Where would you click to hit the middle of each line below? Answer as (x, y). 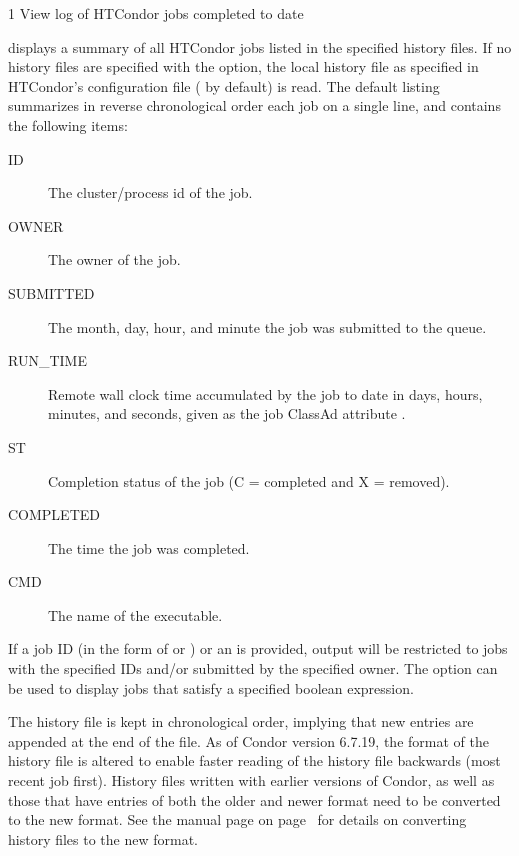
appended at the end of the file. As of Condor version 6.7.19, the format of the (248, 740)
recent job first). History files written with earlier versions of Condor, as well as (251, 780)
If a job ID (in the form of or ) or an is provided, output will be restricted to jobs (258, 648)
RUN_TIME (47, 360)
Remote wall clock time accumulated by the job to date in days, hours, (265, 393)
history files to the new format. (103, 838)
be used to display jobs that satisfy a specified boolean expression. (211, 687)
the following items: (68, 124)
